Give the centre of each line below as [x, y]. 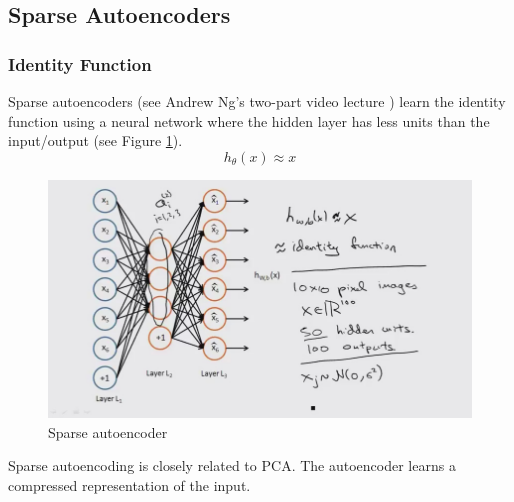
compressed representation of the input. [129, 484]
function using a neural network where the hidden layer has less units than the [249, 120]
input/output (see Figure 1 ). [95, 140]
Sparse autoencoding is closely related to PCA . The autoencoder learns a [232, 465]
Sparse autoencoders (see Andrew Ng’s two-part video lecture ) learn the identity [257, 101]
